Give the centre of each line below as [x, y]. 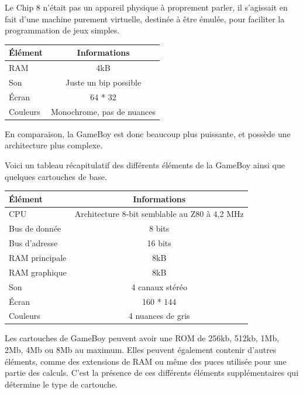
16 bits [159, 243]
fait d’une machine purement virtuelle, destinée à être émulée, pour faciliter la [145, 18]
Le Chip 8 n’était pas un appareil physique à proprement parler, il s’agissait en [146, 7]
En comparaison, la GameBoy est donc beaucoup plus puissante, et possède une [148, 133]
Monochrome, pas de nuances [103, 111]
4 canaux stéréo [159, 286]
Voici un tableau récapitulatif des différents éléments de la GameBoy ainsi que [145, 164]
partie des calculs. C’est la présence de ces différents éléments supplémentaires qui [152, 373]
